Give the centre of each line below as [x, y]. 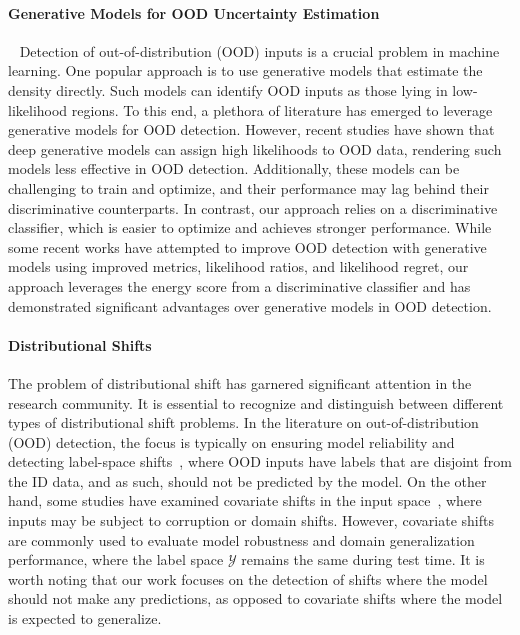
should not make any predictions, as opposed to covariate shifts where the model [255, 598]
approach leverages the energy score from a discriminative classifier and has [239, 285]
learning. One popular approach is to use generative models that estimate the [245, 70]
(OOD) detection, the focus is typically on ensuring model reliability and [231, 441]
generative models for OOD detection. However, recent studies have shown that [251, 129]
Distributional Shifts [80, 344]
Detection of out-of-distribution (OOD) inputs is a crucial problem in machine [259, 50]
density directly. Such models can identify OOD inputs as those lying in [228, 89]
